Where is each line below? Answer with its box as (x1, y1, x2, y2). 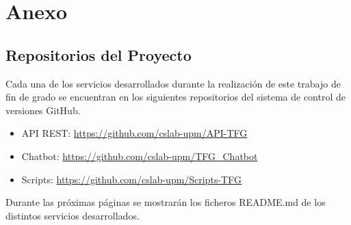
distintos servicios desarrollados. (5, 208, 140, 222)
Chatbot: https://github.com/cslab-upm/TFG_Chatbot (21, 148, 258, 163)
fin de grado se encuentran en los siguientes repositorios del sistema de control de (5, 90, 346, 104)
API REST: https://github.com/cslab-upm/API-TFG (21, 126, 248, 140)
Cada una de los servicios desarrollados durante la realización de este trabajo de (5, 76, 341, 90)
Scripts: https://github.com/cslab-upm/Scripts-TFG (21, 172, 242, 186)
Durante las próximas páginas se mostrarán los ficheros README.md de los (5, 195, 326, 209)
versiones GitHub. (5, 103, 81, 117)
